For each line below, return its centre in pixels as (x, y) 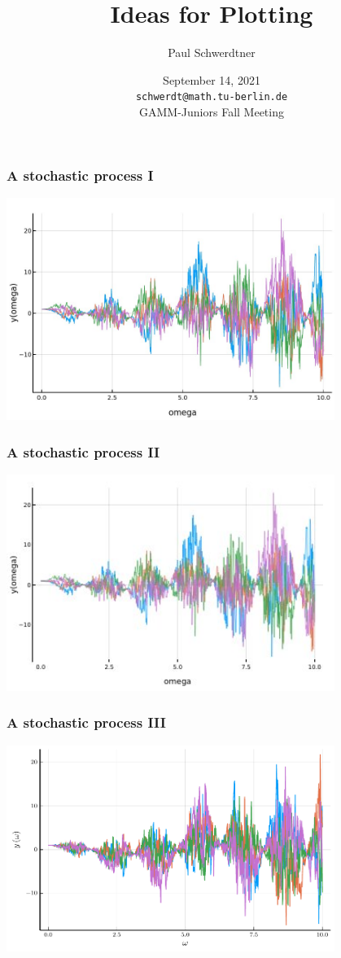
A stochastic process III (86, 722)
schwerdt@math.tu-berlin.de (212, 97)
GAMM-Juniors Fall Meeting (212, 111)
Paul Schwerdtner (212, 52)
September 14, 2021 (212, 79)
